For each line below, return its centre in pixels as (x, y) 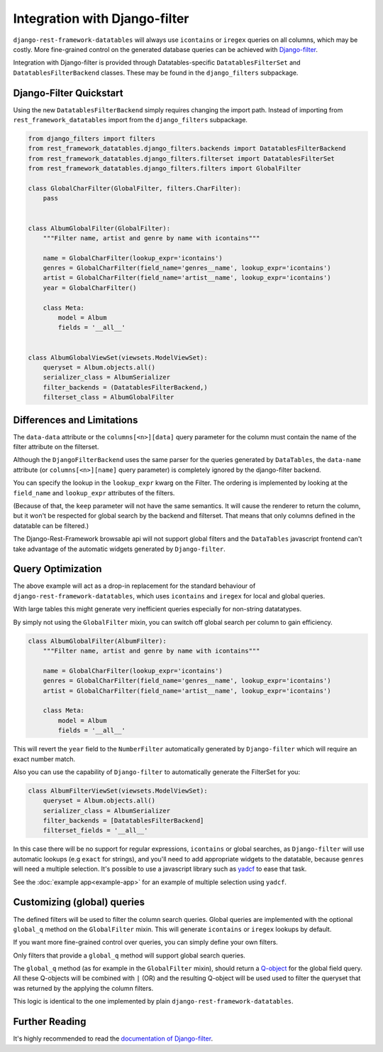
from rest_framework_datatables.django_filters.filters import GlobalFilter (165, 168)
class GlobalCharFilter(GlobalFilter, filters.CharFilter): (135, 188)
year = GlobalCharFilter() (90, 288)
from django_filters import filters (92, 139)
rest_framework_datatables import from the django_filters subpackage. (131, 120)
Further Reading (50, 1022)
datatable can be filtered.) (51, 525)
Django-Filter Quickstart (68, 93)
